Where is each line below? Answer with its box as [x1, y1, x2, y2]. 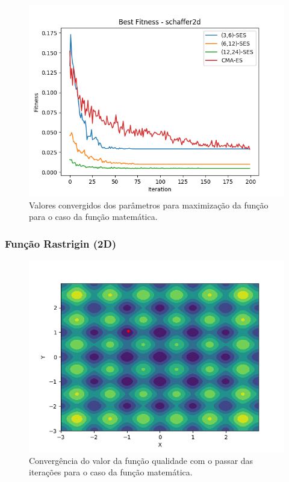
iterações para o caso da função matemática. [29, 466, 193, 478]
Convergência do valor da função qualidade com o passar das [29, 454, 253, 466]
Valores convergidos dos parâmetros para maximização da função [29, 198, 269, 211]
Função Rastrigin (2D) [5, 236, 117, 251]
